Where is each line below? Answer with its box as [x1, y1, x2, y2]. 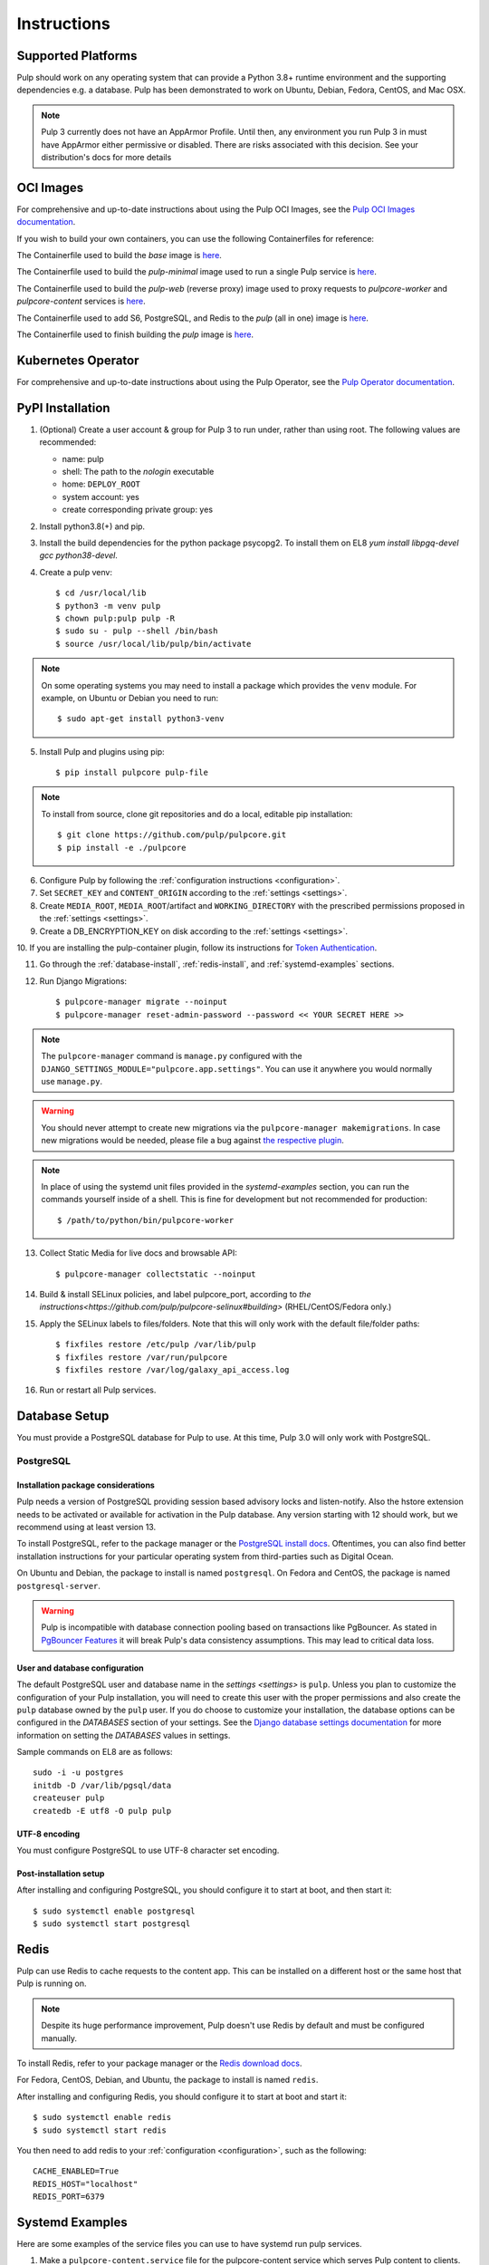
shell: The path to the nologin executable [62, 467, 215, 477]
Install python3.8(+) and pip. [39, 521, 145, 532]
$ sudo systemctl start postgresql [33, 1919, 191, 1929]
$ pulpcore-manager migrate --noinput [55, 997, 228, 1007]
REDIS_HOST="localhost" [33, 2179, 139, 2189]
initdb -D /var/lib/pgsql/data [33, 1780, 172, 1790]
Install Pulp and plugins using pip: [39, 746, 165, 757]
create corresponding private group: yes [62, 504, 213, 516]
